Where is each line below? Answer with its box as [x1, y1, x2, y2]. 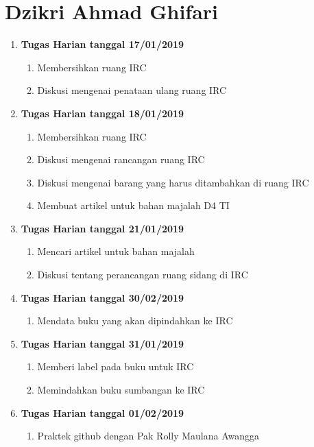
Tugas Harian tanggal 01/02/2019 [21, 405, 184, 420]
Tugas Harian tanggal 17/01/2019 [21, 37, 184, 51]
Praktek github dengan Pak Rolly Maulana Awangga [37, 428, 260, 443]
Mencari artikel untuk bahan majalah [37, 244, 195, 258]
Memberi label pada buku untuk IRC [37, 359, 194, 374]
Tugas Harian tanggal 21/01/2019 [21, 221, 184, 235]
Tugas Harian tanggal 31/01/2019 [21, 336, 184, 350]
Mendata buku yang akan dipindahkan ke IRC [37, 313, 233, 328]
